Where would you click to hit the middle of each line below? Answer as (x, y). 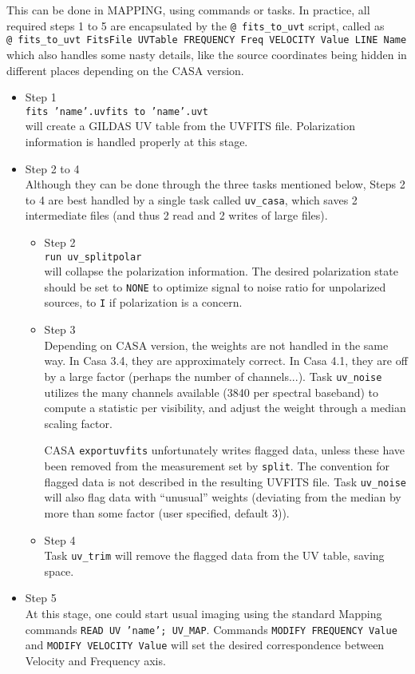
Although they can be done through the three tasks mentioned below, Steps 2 (215, 184)
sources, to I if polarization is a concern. (143, 302)
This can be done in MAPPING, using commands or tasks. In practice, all (188, 10)
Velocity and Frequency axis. (95, 660)
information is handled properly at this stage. (136, 141)
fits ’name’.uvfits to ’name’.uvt (117, 111)
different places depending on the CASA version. (125, 70)
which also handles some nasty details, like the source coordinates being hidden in (207, 54)
